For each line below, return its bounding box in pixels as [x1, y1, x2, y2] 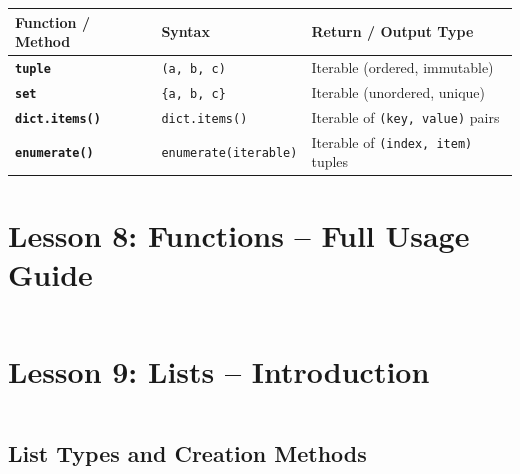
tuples [311, 151, 349, 172]
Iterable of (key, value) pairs [311, 106, 500, 127]
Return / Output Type [311, 21, 474, 42]
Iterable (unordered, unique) [311, 81, 486, 102]
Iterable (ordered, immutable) [311, 56, 494, 77]
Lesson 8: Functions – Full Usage [8, 214, 470, 255]
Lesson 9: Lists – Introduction [8, 350, 430, 391]
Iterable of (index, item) [311, 131, 473, 152]
